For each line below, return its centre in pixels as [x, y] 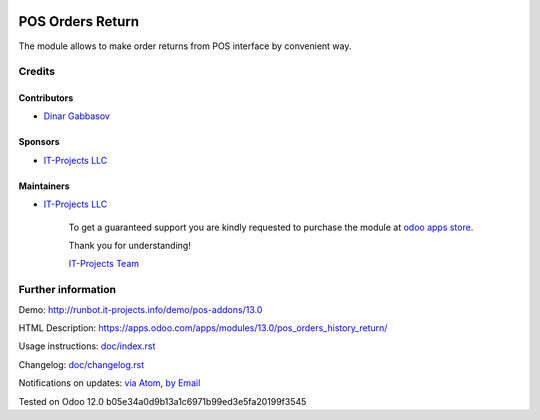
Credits [36, 72]
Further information [67, 290]
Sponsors [39, 142]
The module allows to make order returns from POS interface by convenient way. [185, 46]
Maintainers [44, 186]
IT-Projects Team [104, 264]
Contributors [46, 98]
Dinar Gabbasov [76, 116]
